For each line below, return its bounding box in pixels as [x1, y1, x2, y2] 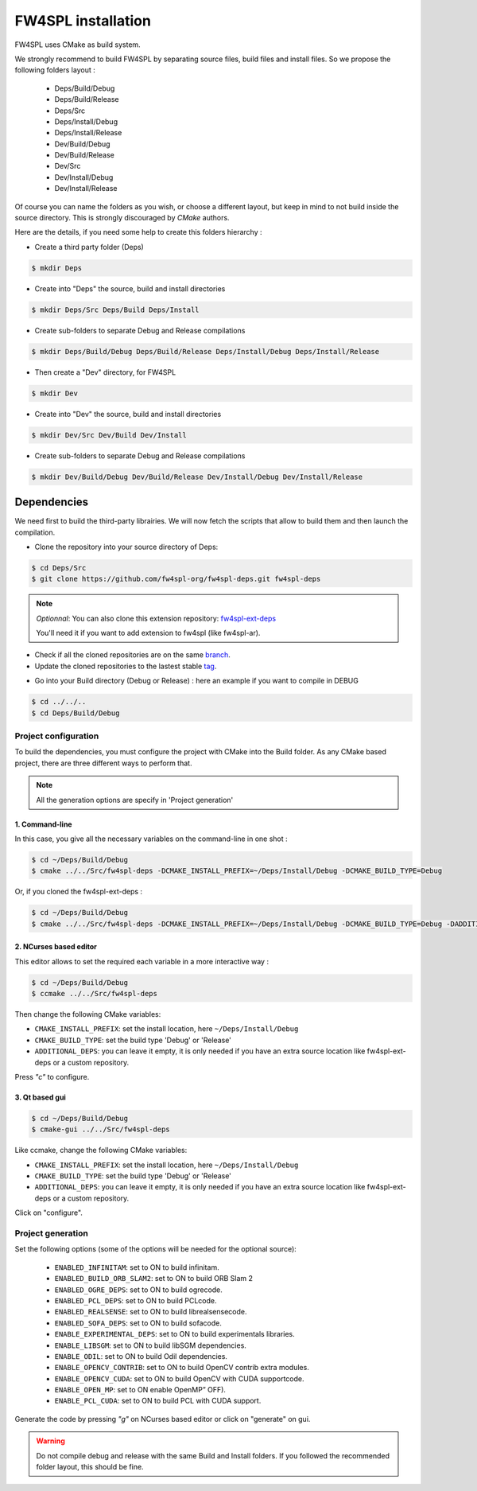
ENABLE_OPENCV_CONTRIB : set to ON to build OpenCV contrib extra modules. [54, 1363, 309, 1372]
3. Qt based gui [14, 1092, 67, 1102]
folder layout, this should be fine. [36, 1462, 144, 1472]
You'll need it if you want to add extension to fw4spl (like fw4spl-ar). [36, 629, 261, 638]
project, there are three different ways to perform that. [14, 758, 192, 768]
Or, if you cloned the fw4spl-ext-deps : [14, 887, 143, 897]
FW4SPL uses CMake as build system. [14, 40, 141, 49]
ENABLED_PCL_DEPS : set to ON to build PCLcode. [54, 1295, 218, 1305]
